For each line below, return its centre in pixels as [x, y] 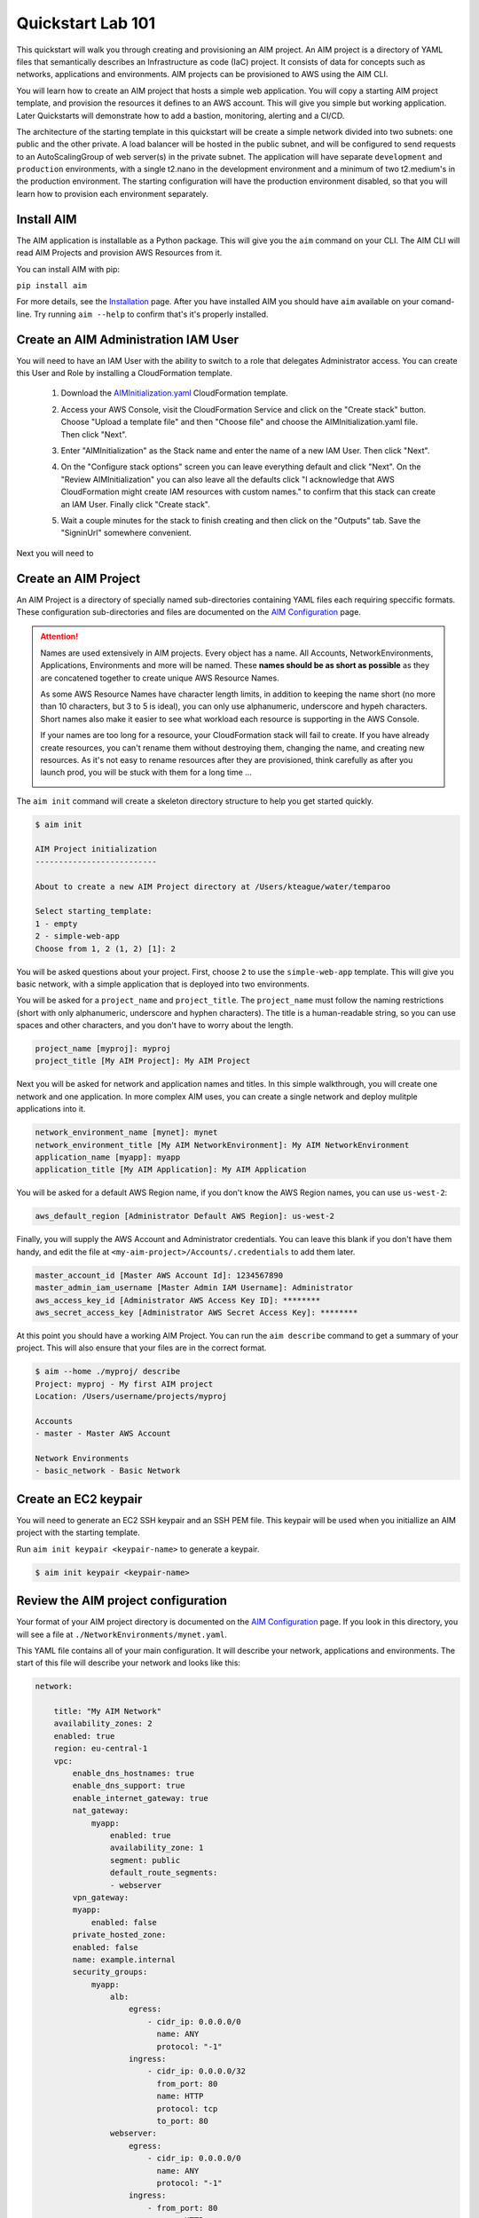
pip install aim [52, 285]
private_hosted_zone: [119, 1935]
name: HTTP [180, 2096]
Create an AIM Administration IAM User [128, 339]
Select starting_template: [94, 911]
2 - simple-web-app [77, 936]
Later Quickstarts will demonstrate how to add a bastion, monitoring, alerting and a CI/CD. [181, 115]
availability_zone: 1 [157, 1848]
